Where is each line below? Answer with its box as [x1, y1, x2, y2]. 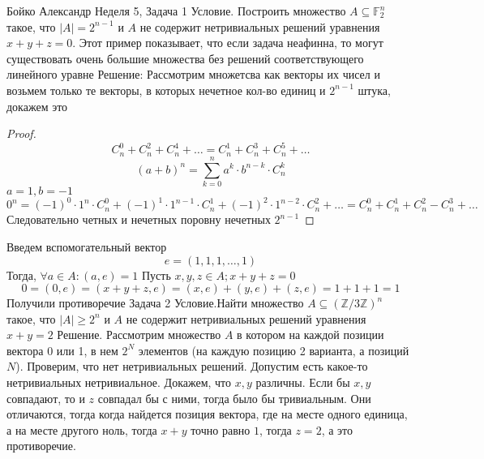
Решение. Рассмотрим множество [57, 326, 221, 343]
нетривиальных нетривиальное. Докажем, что [6, 374, 232, 391]
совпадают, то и [6, 389, 85, 406]
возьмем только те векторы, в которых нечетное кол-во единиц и [6, 81, 326, 98]
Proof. [6, 125, 36, 142]
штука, [358, 81, 391, 98]
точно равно [191, 421, 251, 438]
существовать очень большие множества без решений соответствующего [6, 49, 364, 66]
